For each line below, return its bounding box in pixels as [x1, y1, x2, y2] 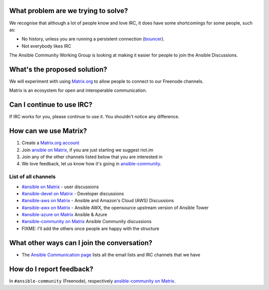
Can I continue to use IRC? [9, 100, 93, 109]
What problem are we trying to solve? [9, 6, 128, 15]
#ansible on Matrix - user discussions [21, 184, 99, 190]
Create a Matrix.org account [21, 140, 80, 146]
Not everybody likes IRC [21, 43, 72, 49]
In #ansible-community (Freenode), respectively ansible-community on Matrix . [9, 278, 176, 284]
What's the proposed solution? [9, 65, 107, 73]
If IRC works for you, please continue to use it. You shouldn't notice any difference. [9, 114, 179, 120]
